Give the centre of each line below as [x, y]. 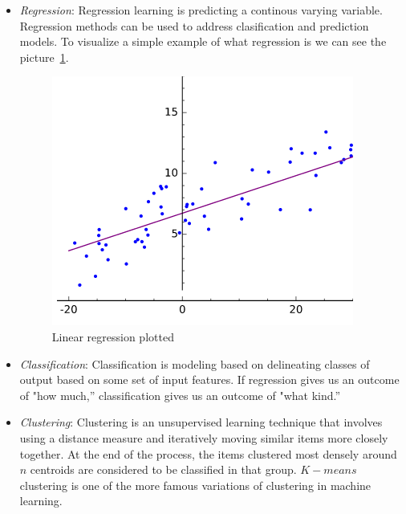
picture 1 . [44, 57]
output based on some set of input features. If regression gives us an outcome [209, 379]
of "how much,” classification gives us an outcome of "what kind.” [180, 395]
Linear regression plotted [113, 336]
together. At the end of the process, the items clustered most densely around [208, 453]
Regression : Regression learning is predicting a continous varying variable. [201, 10]
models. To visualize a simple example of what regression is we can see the [203, 41]
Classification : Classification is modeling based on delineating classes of [195, 363]
